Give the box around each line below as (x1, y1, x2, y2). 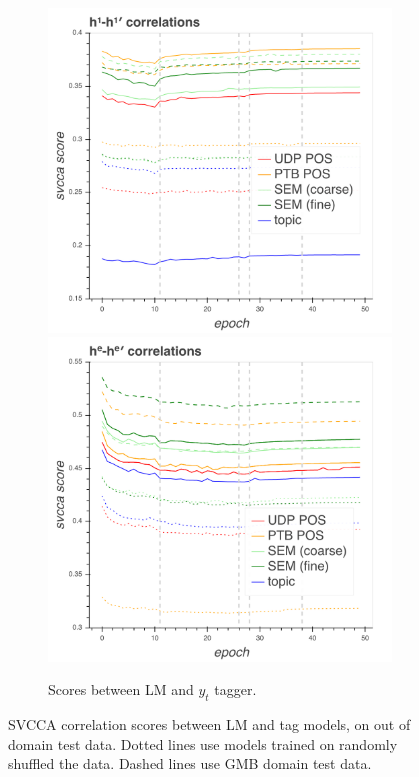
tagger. (214, 679, 257, 700)
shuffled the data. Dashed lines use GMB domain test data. (8, 753, 372, 774)
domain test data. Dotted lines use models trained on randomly (8, 733, 398, 754)
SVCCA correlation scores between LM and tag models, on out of (8, 714, 411, 735)
